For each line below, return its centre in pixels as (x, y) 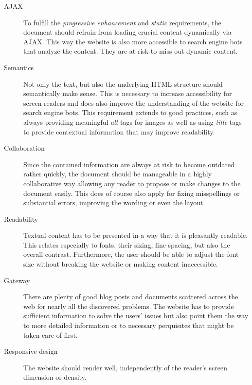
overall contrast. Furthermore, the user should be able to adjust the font (131, 254)
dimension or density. (55, 377)
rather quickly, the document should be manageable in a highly (118, 174)
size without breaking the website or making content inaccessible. (121, 264)
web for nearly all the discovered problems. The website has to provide (129, 306)
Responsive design (31, 351)
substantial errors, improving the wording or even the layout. (114, 202)
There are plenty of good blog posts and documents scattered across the (131, 297)
